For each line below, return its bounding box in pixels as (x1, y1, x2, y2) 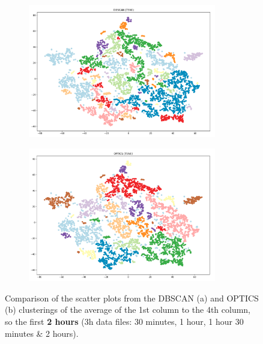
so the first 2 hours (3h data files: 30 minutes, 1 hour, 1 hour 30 (5, 315, 244, 327)
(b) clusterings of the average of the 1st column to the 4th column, (5, 303, 251, 316)
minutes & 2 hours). (5, 327, 79, 339)
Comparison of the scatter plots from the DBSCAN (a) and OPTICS (5, 291, 259, 304)
